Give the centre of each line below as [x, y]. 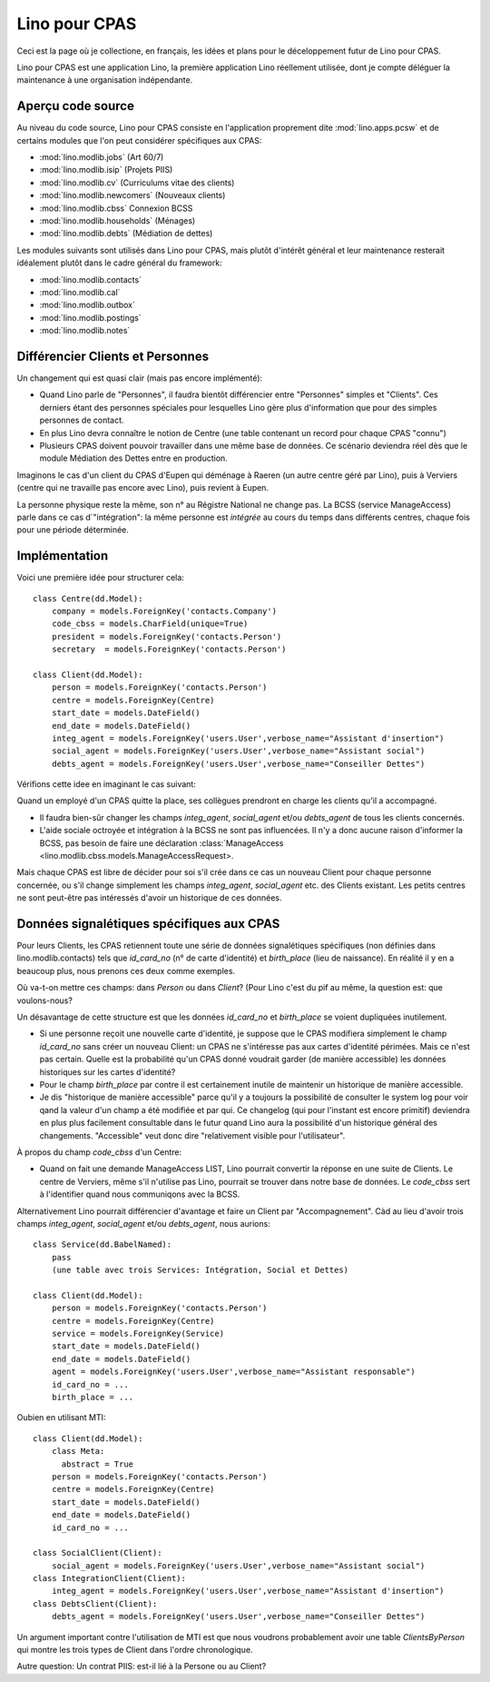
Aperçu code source [76, 106]
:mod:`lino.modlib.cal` [80, 292]
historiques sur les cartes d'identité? [108, 1071]
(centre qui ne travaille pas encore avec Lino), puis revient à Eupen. [143, 488]
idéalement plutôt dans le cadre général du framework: [119, 263]
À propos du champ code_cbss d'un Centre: [99, 1152]
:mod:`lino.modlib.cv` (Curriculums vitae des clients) [137, 183]
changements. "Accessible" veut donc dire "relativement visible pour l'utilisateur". [192, 1135]
